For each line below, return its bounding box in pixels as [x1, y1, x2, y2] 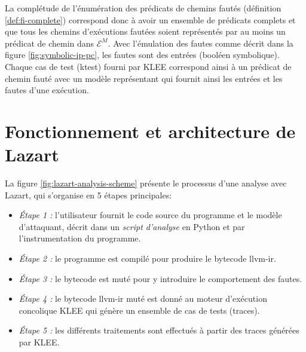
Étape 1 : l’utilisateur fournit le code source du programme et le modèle [19, 209, 282, 221]
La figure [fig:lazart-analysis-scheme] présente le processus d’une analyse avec [5, 177, 287, 189]
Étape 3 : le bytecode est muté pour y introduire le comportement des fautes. [19, 272, 302, 284]
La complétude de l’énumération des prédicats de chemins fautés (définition [5, 2, 281, 14]
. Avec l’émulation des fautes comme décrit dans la [108, 36, 293, 49]
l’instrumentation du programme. [19, 232, 141, 244]
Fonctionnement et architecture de [5, 118, 296, 143]
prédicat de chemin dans [5, 36, 94, 49]
